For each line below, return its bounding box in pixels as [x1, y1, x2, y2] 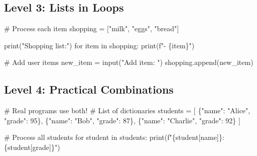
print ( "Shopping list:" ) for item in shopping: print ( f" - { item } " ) [4, 40, 195, 50]
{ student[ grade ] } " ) [4, 141, 60, 152]
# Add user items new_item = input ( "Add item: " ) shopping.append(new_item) [4, 57, 253, 67]
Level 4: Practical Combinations [4, 82, 174, 97]
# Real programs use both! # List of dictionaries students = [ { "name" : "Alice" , [4, 105, 250, 116]
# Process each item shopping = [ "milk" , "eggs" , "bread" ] [4, 23, 179, 34]
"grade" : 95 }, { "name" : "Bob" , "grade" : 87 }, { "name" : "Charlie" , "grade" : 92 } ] [4, 115, 240, 125]
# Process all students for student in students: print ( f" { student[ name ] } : [4, 132, 224, 142]
